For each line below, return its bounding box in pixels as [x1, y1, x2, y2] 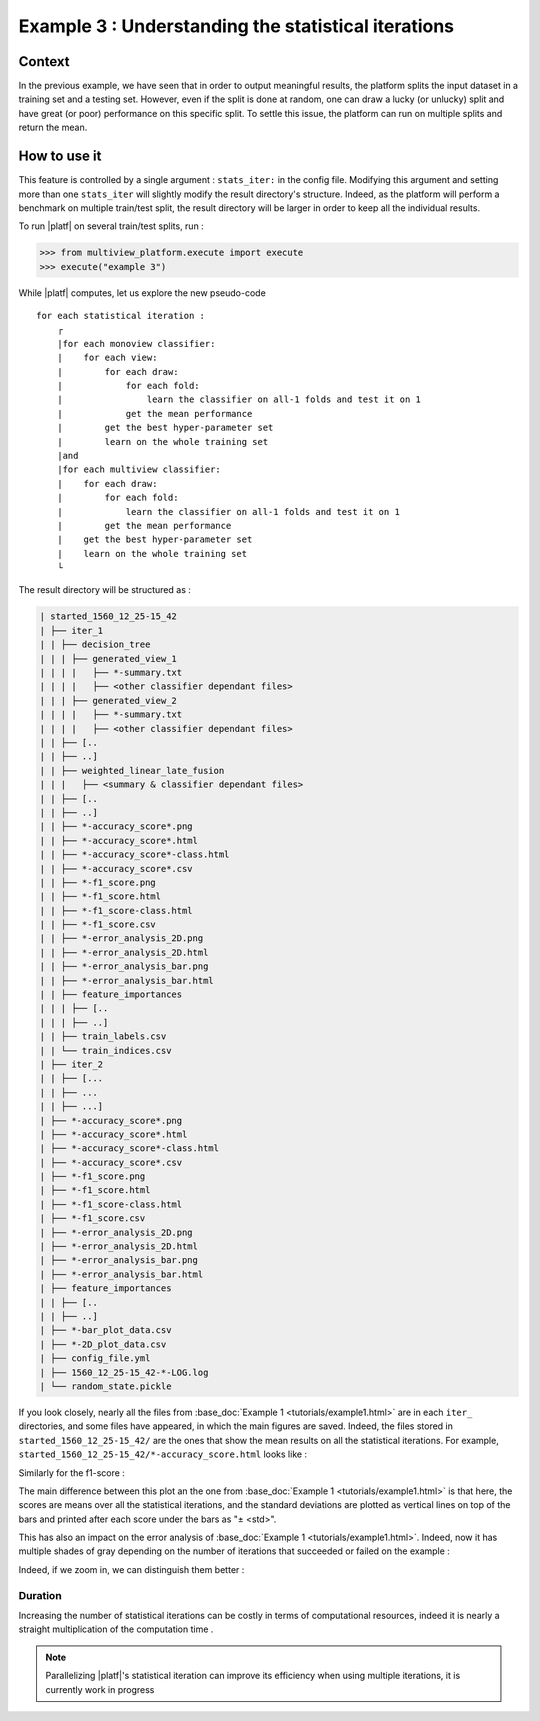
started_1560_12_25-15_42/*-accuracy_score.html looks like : [18, 1448, 308, 1460]
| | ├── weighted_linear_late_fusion [39, 765, 225, 776]
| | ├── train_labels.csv [39, 1031, 167, 1042]
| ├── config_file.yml [39, 1353, 151, 1364]
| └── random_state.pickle [39, 1380, 172, 1392]
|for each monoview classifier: [56, 338, 216, 349]
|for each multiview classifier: [56, 464, 222, 475]
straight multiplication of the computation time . [18, 1623, 214, 1635]
